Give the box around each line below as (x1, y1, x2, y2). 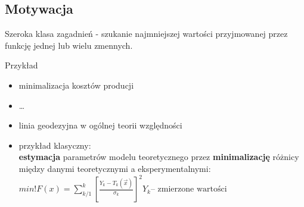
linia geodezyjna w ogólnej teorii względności (18, 119, 182, 131)
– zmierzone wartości (150, 185, 227, 194)
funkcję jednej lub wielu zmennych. (5, 39, 133, 51)
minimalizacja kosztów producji (18, 79, 134, 91)
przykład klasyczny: (18, 139, 91, 151)
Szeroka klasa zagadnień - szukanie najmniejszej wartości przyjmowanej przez (5, 27, 288, 40)
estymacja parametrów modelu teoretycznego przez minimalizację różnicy (18, 150, 299, 163)
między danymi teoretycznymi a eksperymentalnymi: (18, 162, 211, 174)
